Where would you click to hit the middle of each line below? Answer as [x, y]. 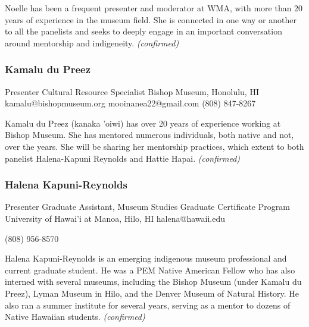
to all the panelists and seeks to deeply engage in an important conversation [143, 31]
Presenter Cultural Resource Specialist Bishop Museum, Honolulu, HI [132, 91]
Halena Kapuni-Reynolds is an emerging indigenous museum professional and [146, 258]
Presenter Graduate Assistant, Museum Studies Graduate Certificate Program [147, 207]
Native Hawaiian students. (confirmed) [75, 317]
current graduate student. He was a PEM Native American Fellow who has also [150, 270]
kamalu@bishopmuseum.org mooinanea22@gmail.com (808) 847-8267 [130, 103]
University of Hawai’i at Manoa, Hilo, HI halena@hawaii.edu [115, 218]
